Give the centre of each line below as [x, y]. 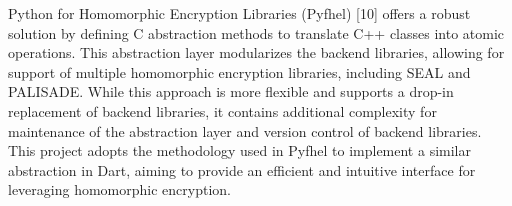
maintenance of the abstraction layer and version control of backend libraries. [245, 130]
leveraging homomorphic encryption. [119, 189]
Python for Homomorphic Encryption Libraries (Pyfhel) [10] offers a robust [239, 13]
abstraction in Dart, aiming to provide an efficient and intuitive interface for [242, 169]
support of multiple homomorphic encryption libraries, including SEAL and [239, 71]
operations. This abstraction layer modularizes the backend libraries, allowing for [256, 52]
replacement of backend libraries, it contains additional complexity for [222, 110]
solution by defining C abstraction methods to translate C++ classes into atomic [256, 32]
